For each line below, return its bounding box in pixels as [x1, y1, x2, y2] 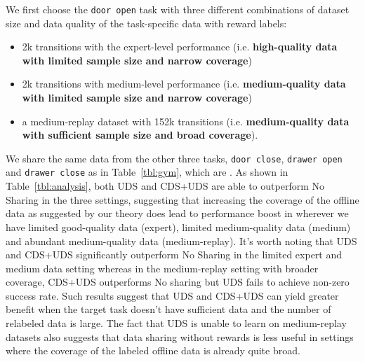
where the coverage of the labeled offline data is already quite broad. [6, 343, 300, 358]
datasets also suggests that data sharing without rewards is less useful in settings [6, 329, 354, 344]
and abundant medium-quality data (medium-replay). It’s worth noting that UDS [6, 233, 357, 248]
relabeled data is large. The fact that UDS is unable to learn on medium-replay [6, 316, 347, 330]
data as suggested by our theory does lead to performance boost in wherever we [6, 206, 349, 221]
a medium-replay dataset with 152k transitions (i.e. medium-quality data [22, 113, 350, 128]
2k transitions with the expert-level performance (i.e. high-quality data [22, 39, 338, 54]
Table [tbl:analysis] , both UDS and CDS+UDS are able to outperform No [6, 179, 324, 193]
